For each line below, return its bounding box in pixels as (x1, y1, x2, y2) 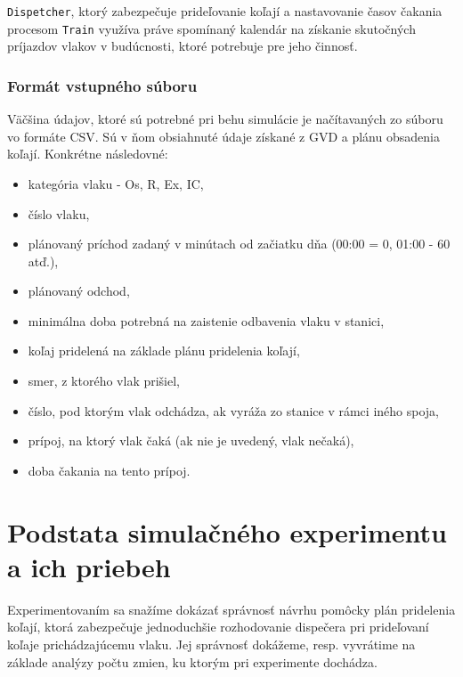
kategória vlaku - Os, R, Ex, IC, (28, 174, 204, 192)
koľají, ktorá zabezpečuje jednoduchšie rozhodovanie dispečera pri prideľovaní (7, 617, 429, 636)
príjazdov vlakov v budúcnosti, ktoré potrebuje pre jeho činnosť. (7, 37, 358, 55)
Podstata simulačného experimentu (7, 513, 447, 550)
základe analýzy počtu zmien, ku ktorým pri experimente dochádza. (7, 652, 378, 671)
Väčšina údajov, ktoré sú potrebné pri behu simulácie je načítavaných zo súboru (7, 110, 443, 128)
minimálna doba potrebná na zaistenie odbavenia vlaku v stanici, (28, 311, 385, 330)
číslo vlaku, (28, 204, 90, 223)
